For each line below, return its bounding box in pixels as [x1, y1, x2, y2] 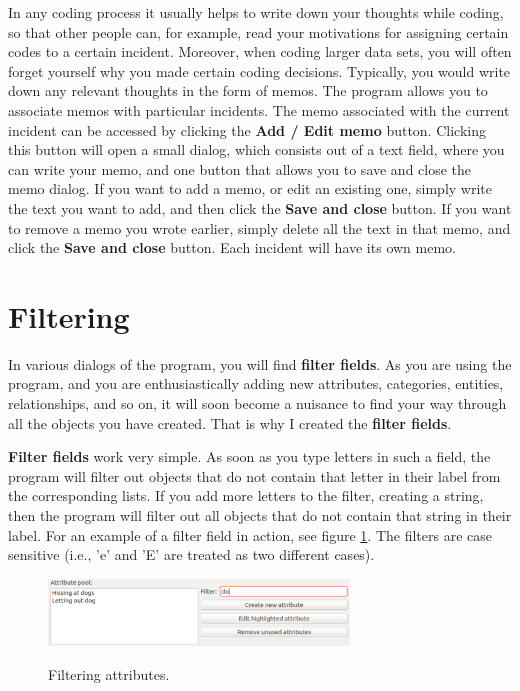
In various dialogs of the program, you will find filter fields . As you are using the [8, 353, 512, 374]
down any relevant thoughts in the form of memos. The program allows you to [8, 80, 488, 101]
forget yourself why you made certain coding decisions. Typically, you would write [8, 60, 511, 81]
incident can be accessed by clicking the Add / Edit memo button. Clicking [8, 119, 486, 140]
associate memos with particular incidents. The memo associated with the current [8, 99, 510, 120]
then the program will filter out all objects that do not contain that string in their [8, 505, 512, 525]
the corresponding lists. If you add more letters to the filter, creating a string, [8, 485, 484, 506]
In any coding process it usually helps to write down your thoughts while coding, [8, 2, 504, 22]
